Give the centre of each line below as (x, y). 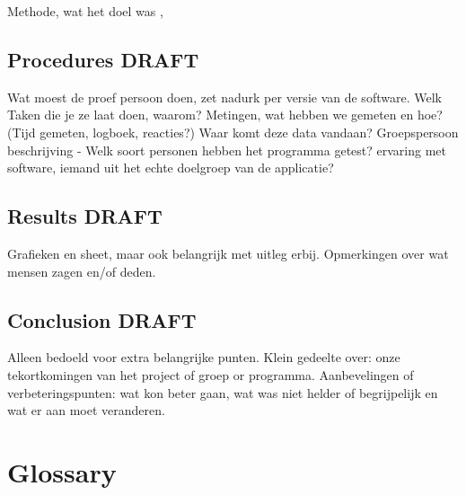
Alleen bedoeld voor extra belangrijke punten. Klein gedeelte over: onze (204, 357)
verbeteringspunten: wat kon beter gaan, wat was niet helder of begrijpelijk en (223, 392)
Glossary (62, 471)
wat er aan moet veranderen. (86, 410)
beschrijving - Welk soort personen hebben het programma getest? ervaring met (227, 150)
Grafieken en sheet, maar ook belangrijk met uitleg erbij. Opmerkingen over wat (228, 253)
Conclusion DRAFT (102, 319)
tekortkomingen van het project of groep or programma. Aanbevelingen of (211, 374)
